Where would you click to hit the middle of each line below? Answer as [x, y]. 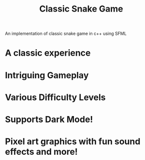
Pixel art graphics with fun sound [73, 142]
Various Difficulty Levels [55, 97]
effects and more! [42, 152]
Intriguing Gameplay [47, 75]
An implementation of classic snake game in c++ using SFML [66, 34]
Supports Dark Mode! [49, 119]
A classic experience [48, 53]
